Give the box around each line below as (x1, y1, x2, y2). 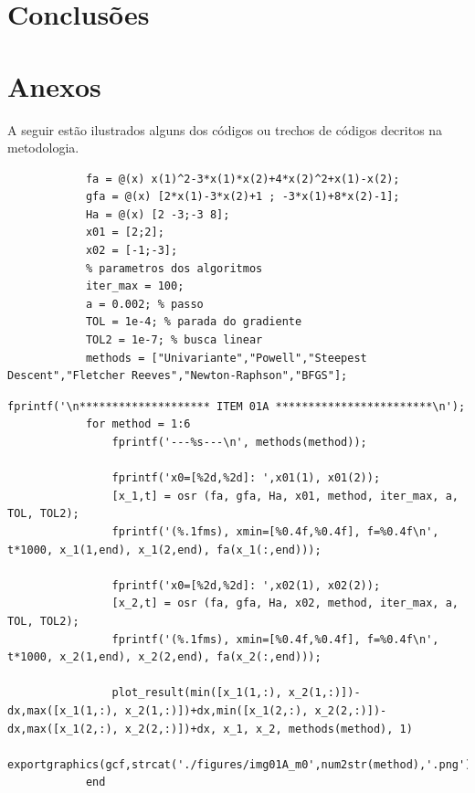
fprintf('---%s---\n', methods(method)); (111, 436, 367, 449)
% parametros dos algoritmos (85, 261, 263, 275)
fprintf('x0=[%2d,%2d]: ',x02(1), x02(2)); (111, 578, 381, 592)
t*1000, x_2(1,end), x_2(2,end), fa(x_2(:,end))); (7, 650, 322, 664)
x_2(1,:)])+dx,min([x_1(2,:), (124, 703, 309, 717)
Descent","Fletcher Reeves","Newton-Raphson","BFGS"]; (7, 369, 348, 383)
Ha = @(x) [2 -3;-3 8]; (85, 207, 230, 221)
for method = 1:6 (85, 418, 191, 431)
